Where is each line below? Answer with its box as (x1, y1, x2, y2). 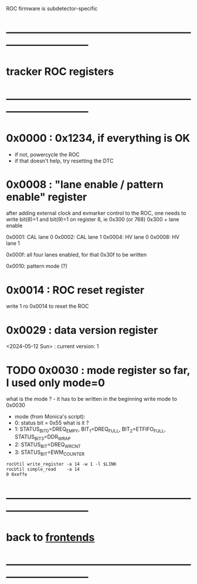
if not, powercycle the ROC (14, 151, 80, 158)
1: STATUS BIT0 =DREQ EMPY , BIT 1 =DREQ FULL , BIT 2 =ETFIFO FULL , (14, 426, 166, 434)
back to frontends (6, 530, 95, 544)
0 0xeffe (6, 472, 28, 477)
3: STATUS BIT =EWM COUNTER (14, 449, 85, 457)
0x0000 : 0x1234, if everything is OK (6, 131, 191, 145)
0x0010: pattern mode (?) (6, 263, 67, 270)
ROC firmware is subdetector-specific (6, 5, 98, 12)
